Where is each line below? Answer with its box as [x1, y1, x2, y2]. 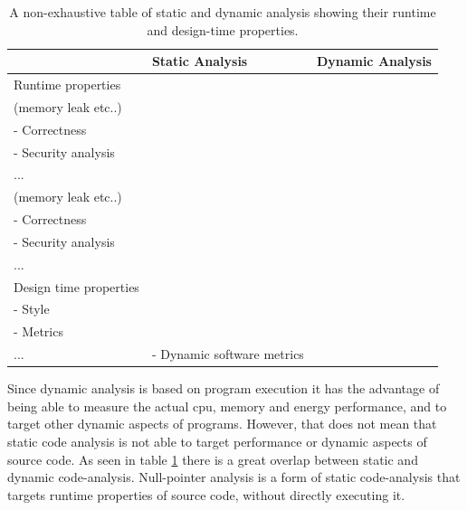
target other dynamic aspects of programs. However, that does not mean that [7, 414, 437, 433]
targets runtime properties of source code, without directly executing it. [7, 485, 405, 504]
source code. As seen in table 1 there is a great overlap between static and [7, 449, 418, 468]
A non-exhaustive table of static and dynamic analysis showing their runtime [9, 3, 436, 21]
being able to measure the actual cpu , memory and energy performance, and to [7, 396, 447, 415]
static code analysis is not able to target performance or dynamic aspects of [7, 432, 427, 451]
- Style [14, 299, 50, 318]
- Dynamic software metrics [151, 345, 304, 364]
